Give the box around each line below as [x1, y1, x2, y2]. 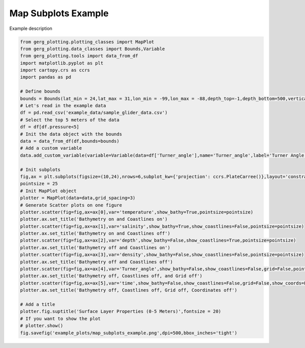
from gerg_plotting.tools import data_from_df [20, 53, 138, 59]
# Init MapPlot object [20, 188, 77, 194]
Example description [9, 25, 53, 31]
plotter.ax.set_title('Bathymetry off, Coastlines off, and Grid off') [20, 273, 203, 279]
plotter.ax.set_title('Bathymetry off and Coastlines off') [20, 259, 173, 265]
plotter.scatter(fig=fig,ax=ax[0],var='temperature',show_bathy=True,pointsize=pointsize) [20, 209, 254, 215]
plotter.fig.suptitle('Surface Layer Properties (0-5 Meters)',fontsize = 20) [20, 308, 221, 315]
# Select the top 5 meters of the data [20, 117, 119, 123]
